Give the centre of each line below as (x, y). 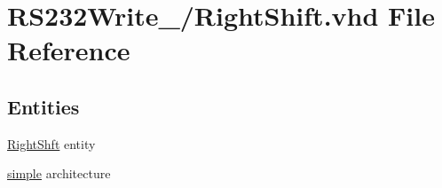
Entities (43, 106)
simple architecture (59, 173)
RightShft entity (51, 143)
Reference (69, 50)
